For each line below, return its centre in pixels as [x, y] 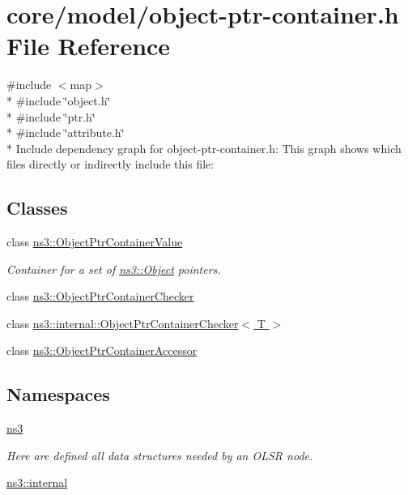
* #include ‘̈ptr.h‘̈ [51, 116]
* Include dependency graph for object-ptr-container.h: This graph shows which [204, 148]
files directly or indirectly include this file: [110, 164]
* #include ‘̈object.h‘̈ [59, 100]
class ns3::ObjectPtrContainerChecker [100, 296]
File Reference [89, 46]
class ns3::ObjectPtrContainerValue [95, 242]
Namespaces [58, 394]
